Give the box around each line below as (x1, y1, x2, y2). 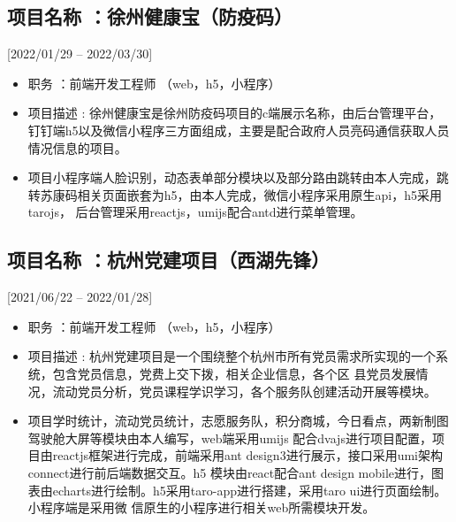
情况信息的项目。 (27, 138, 127, 157)
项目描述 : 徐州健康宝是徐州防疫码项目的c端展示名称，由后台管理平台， (27, 104, 442, 122)
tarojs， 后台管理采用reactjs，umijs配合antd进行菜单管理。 (27, 203, 363, 221)
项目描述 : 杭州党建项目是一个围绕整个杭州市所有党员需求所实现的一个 (27, 347, 437, 365)
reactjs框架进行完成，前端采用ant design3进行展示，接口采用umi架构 (52, 446, 443, 464)
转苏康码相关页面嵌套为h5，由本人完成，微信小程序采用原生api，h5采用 (27, 185, 443, 203)
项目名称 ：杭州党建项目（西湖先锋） (7, 246, 331, 273)
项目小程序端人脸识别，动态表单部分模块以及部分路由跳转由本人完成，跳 (27, 168, 449, 187)
